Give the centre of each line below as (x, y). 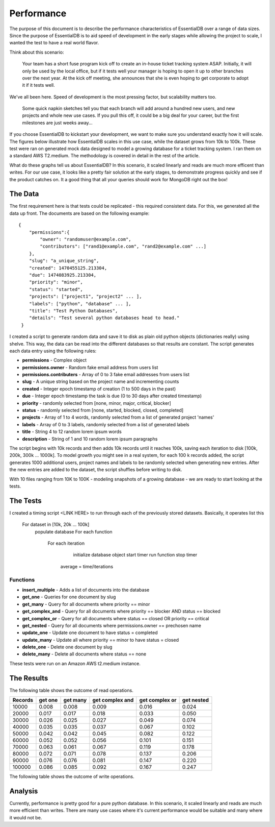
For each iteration (66, 543)
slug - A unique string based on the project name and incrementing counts (101, 382)
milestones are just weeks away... (57, 123)
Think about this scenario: (37, 52)
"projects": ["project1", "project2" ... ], (85, 297)
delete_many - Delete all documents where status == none (84, 654)
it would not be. (26, 817)
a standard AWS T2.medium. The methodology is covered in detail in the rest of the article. (105, 156)
